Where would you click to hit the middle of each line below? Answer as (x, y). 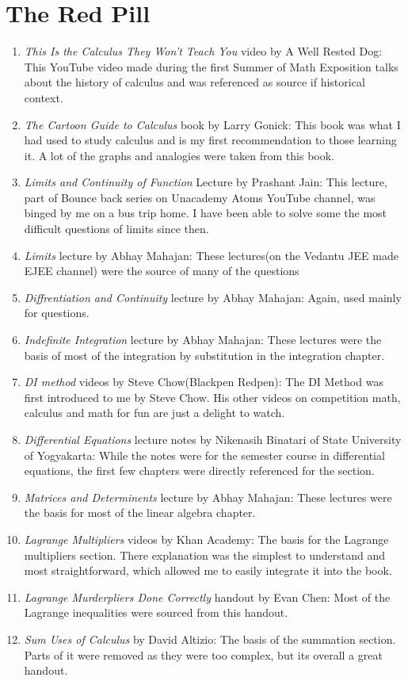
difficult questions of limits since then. (116, 229)
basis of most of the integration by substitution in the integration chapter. (204, 355)
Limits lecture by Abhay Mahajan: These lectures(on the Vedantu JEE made (211, 255)
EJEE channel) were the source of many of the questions (162, 271)
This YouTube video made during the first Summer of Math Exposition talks (211, 66)
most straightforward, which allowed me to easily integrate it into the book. (208, 570)
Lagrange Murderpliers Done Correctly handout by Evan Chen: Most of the (207, 597)
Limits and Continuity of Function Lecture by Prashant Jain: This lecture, (206, 182)
